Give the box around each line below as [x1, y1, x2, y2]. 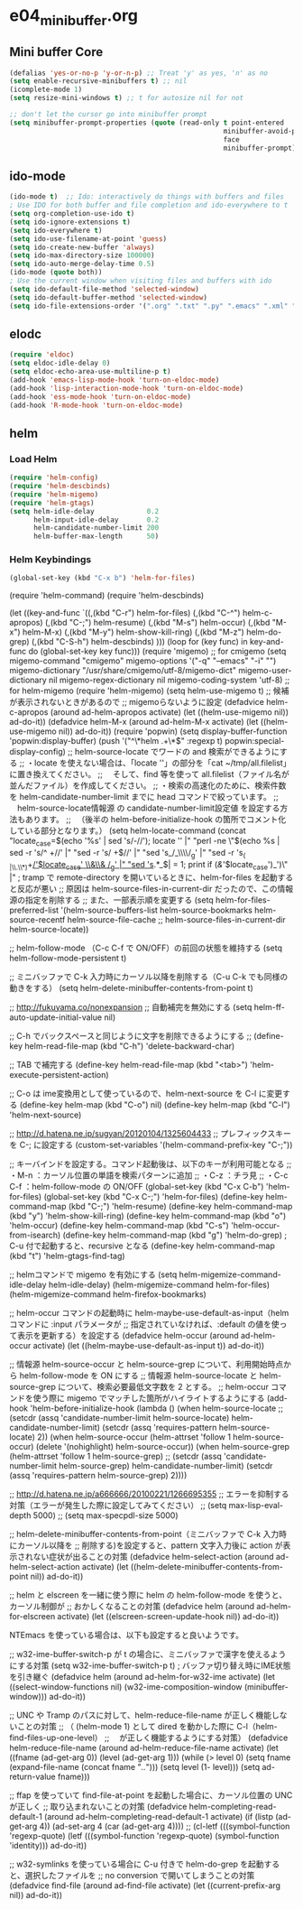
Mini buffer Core [9, 44, 104, 60]
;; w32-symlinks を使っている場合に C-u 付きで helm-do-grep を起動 [9, 1858, 264, 1869]
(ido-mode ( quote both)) [9, 268, 103, 277]
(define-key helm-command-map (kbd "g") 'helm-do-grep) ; [62, 1229, 287, 1240]
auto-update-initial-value [9, 1012, 102, 1023]
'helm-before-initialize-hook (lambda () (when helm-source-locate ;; [30, 1403, 284, 1413]
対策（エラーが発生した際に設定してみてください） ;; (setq [9, 1499, 227, 1510]
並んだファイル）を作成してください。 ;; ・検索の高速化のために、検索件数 [9, 780, 287, 791]
